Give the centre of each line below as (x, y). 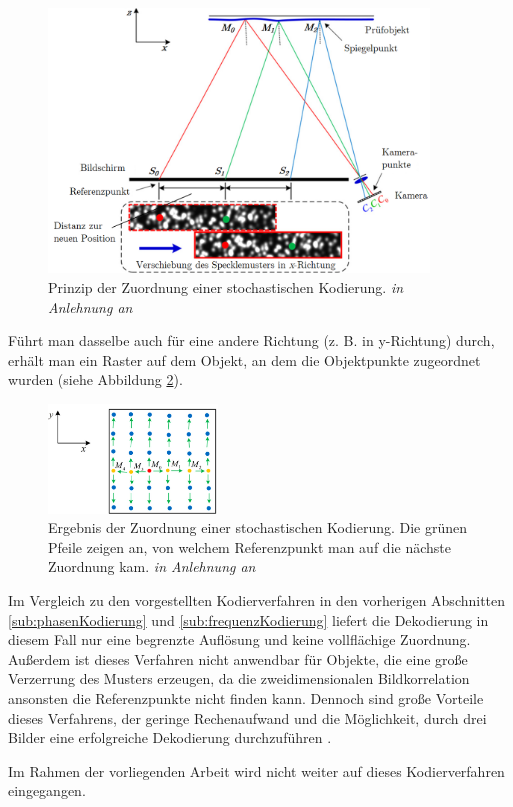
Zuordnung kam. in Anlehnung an (152, 566)
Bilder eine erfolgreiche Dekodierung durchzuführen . (170, 737)
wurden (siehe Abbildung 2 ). (95, 379)
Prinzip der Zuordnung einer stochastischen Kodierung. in (226, 286)
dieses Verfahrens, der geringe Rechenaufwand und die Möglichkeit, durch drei (247, 717)
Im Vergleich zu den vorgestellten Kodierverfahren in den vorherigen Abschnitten (257, 600)
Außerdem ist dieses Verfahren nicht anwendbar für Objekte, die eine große (238, 658)
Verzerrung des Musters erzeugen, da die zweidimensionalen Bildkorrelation (239, 678)
